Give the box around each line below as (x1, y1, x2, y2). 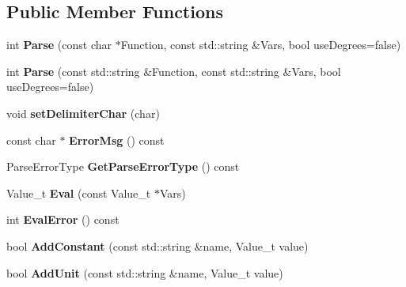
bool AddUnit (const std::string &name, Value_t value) (6, 264, 283, 281)
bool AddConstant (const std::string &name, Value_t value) (6, 237, 309, 254)
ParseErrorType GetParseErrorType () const (6, 158, 240, 175)
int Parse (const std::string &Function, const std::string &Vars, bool (6, 62, 341, 79)
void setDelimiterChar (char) (6, 104, 160, 121)
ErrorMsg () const (69, 131, 165, 148)
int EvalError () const (6, 211, 120, 228)
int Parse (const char (6, 36, 112, 53)
